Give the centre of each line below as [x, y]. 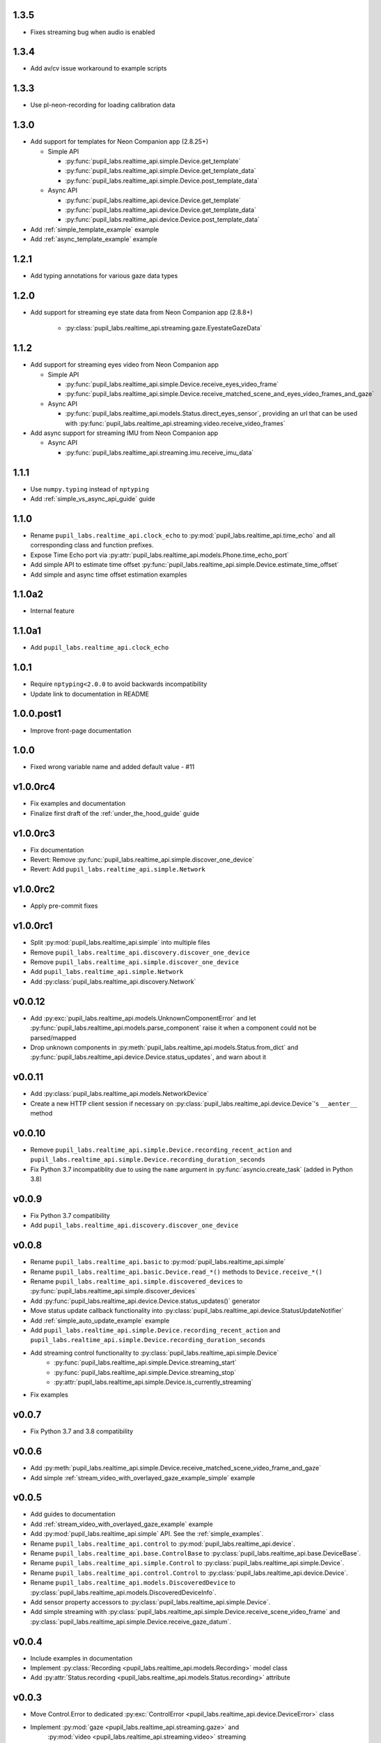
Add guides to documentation [73, 1514]
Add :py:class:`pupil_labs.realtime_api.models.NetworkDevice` [119, 1094]
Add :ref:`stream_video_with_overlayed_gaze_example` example [122, 1524]
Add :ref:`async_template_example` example [94, 239]
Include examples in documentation [81, 1658]
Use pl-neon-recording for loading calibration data [103, 105]
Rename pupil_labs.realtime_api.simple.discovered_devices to [137, 1281]
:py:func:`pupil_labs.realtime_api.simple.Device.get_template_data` [161, 171]
